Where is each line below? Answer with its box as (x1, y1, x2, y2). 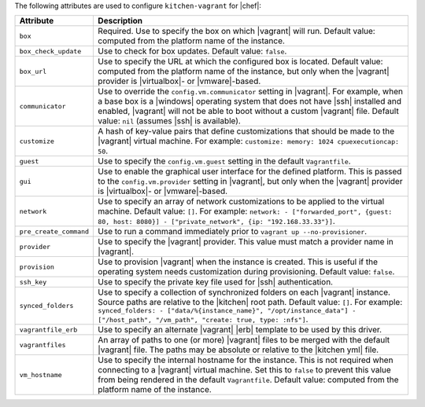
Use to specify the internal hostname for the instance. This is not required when (98, 354, 394, 365)
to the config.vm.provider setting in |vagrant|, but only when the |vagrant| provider (98, 176, 403, 187)
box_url (19, 67, 47, 75)
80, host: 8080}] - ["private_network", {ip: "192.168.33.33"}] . (98, 216, 336, 227)
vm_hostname (19, 370, 62, 379)
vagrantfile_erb (19, 325, 78, 334)
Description (98, 16, 143, 27)
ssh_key (19, 277, 47, 286)
